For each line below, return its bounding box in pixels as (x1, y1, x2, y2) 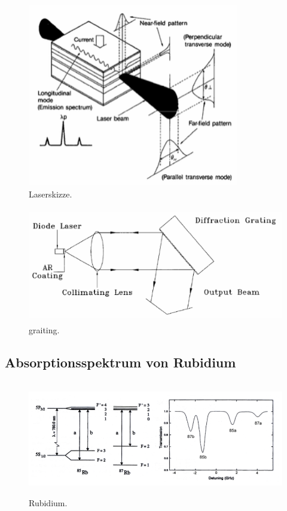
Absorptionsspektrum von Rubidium (5, 353, 236, 372)
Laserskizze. (29, 187, 72, 200)
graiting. (29, 324, 60, 336)
